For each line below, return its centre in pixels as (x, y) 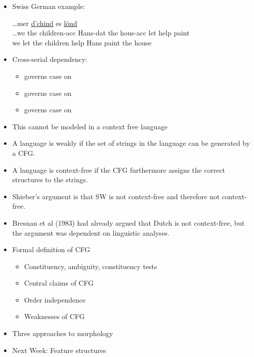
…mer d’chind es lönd (45, 23)
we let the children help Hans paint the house (82, 42)
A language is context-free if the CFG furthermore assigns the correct (119, 170)
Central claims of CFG (59, 283)
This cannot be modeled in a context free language (90, 126)
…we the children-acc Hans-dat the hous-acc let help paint (101, 33)
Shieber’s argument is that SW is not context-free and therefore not (116, 196)
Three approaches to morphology (63, 333)
